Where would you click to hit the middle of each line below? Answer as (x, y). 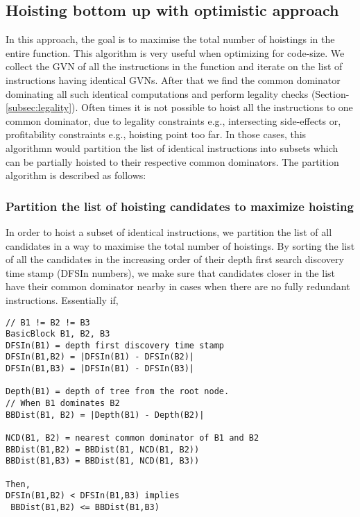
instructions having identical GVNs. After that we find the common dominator (173, 79)
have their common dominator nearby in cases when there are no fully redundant (178, 286)
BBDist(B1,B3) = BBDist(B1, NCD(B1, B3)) (103, 461)
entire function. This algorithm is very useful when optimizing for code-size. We (175, 52)
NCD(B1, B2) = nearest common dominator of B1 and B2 (132, 438)
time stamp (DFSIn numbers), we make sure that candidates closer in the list (170, 272)
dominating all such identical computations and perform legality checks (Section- (178, 93)
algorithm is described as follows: (76, 175)
